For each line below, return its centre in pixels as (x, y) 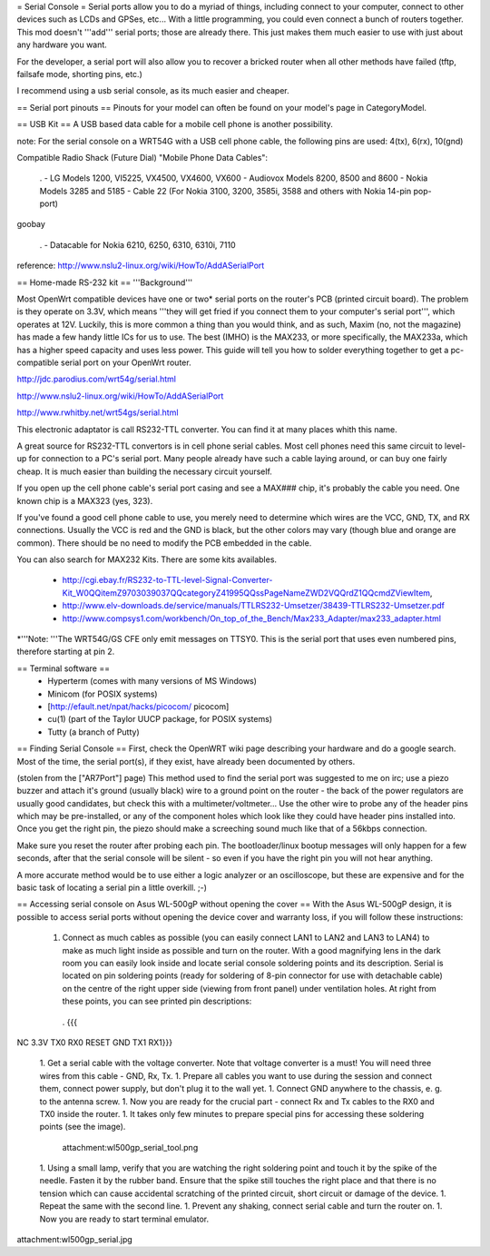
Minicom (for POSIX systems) (103, 694)
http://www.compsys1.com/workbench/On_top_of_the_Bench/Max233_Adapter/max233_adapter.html (252, 618)
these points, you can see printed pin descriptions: (157, 1001)
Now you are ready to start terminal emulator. (124, 1219)
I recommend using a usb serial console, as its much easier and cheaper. (153, 91)
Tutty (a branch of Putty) (93, 732)
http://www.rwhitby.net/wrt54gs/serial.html (98, 412)
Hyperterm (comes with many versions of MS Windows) (152, 681)
